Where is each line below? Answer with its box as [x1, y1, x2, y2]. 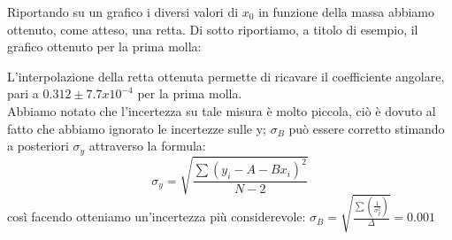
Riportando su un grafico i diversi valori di [7, 3, 239, 20]
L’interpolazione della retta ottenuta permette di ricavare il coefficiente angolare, [7, 66, 445, 85]
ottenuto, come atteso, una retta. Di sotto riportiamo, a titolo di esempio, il [7, 19, 418, 38]
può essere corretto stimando [288, 119, 445, 137]
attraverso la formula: [88, 136, 206, 155]
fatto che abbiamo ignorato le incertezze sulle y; [7, 119, 266, 137]
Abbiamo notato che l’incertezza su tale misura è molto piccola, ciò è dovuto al [7, 101, 436, 120]
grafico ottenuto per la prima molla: [7, 37, 202, 56]
